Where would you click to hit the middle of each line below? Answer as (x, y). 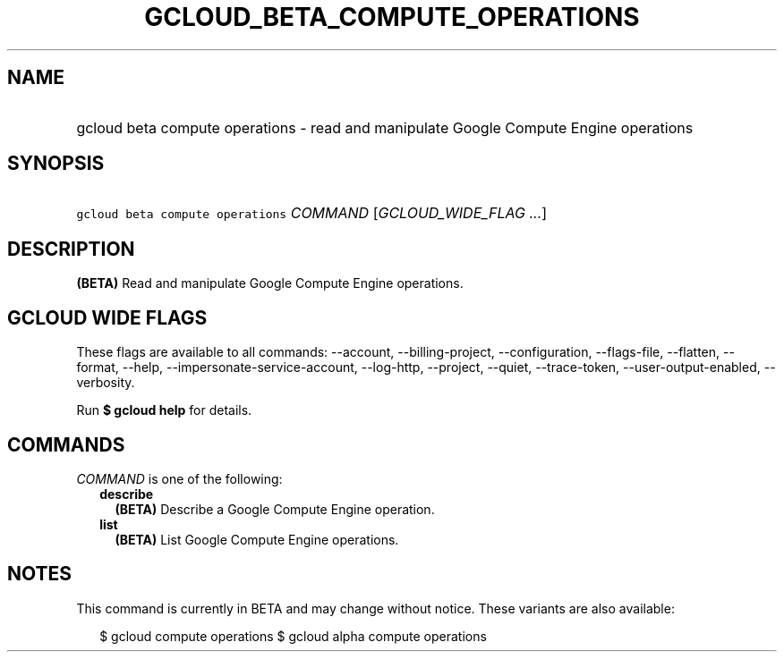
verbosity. (106, 383)
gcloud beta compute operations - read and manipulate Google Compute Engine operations (385, 127)
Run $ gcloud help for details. (164, 410)
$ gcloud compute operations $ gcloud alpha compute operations (293, 636)
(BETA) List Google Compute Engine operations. (257, 539)
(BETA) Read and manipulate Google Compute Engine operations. (270, 283)
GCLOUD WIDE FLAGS (107, 317)
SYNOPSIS (56, 164)
